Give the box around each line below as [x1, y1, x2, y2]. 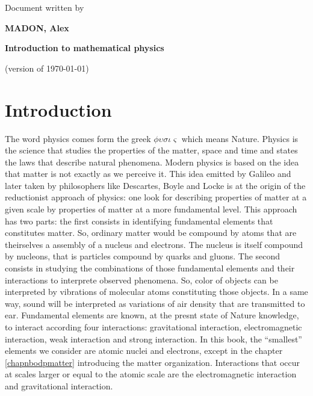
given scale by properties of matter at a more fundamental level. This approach [5, 203, 297, 215]
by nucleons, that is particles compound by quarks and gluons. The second [5, 250, 280, 262]
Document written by [5, 1, 84, 13]
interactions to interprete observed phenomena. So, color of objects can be [5, 273, 278, 286]
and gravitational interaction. [5, 379, 113, 392]
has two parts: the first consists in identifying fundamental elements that [5, 214, 273, 227]
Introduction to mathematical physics [5, 42, 164, 54]
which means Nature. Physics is [181, 132, 299, 144]
